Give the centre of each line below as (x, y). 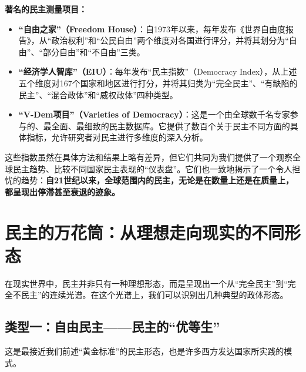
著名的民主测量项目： (46, 9)
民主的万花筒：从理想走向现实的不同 (145, 232)
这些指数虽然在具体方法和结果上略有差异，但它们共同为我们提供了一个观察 (149, 157)
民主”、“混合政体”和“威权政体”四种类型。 (98, 94)
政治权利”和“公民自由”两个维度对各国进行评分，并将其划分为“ (170, 40)
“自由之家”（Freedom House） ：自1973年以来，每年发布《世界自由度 (152, 29)
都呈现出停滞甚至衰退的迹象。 (62, 191)
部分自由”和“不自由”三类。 (94, 51)
